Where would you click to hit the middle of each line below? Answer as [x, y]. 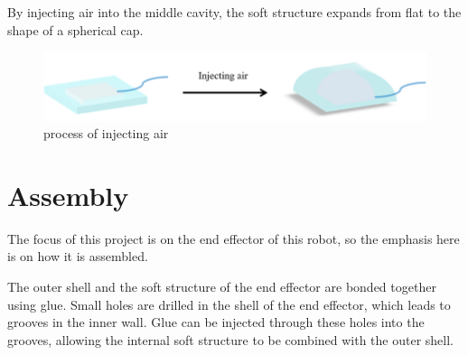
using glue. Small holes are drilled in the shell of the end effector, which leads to [229, 304]
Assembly [68, 195]
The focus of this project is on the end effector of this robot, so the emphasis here [234, 238]
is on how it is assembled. [78, 256]
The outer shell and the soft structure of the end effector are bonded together [222, 287]
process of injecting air [106, 133]
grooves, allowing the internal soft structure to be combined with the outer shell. [231, 339]
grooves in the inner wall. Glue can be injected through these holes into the [216, 322]
